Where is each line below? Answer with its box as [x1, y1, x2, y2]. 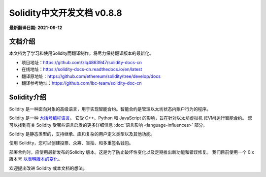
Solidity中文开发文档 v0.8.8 [9, 7, 123, 18]
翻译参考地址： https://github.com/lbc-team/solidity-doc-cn [21, 80, 142, 86]
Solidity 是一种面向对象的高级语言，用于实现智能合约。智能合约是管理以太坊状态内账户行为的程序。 [9, 106, 211, 112]
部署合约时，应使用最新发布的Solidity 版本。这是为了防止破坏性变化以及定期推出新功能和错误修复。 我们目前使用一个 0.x [9, 149, 254, 155]
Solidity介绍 [9, 93, 46, 101]
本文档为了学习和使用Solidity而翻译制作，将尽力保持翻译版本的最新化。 [9, 50, 154, 56]
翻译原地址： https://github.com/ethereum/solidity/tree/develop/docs [21, 73, 161, 79]
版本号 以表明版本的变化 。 [9, 156, 63, 162]
